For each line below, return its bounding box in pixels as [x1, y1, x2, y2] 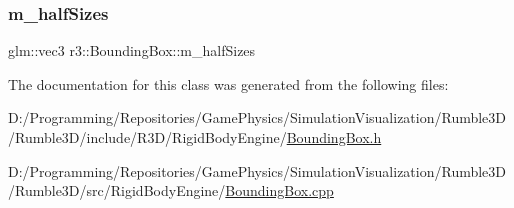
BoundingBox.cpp [225, 180, 334, 201]
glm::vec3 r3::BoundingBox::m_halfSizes [8, 40, 256, 61]
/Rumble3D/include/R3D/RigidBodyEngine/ [8, 127, 287, 147]
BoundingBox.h [286, 127, 382, 147]
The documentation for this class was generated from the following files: [8, 73, 449, 94]
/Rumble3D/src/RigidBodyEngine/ [8, 180, 226, 201]
